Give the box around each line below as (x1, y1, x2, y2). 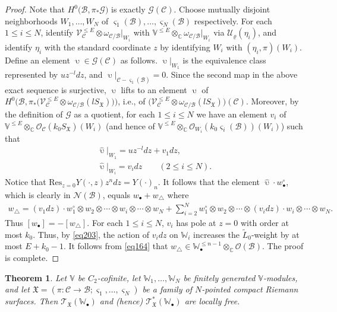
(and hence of (106, 119, 155, 132)
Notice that (5, 176, 46, 188)
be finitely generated (183, 271, 256, 284)
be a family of (142, 283, 192, 295)
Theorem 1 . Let (5, 271, 67, 284)
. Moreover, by (245, 95, 299, 107)
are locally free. (184, 295, 240, 307)
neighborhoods (5, 14, 58, 27)
